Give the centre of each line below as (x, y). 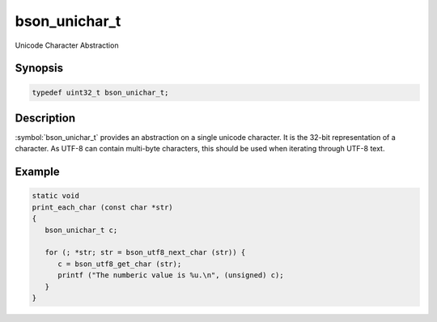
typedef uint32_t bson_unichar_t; (100, 92)
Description (45, 118)
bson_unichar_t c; (81, 230)
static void (56, 196)
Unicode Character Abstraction (67, 45)
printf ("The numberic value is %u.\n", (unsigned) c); (171, 275)
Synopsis (39, 68)
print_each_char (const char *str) (102, 207)
